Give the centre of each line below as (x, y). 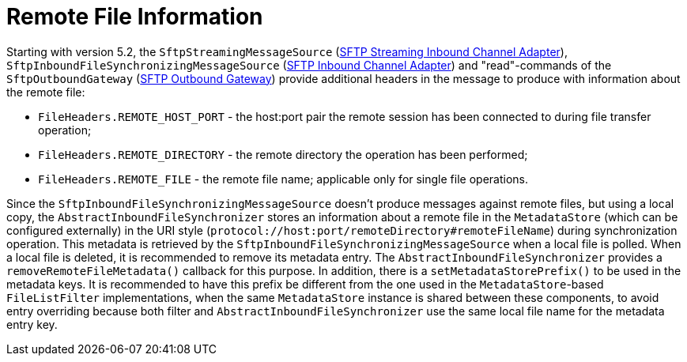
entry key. (32, 324)
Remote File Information (135, 17)
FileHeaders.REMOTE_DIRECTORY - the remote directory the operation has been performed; (283, 154)
